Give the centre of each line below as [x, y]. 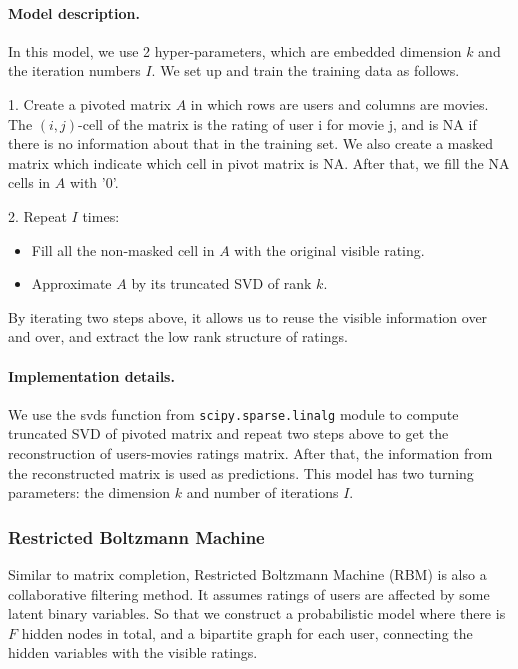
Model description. [74, 12]
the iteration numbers [74, 70]
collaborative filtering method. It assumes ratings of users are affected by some [249, 593]
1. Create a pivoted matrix [90, 103]
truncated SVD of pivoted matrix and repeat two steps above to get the [228, 433]
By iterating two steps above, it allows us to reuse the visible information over [248, 316]
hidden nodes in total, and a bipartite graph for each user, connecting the [247, 632]
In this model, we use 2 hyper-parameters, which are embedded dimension [235, 50]
